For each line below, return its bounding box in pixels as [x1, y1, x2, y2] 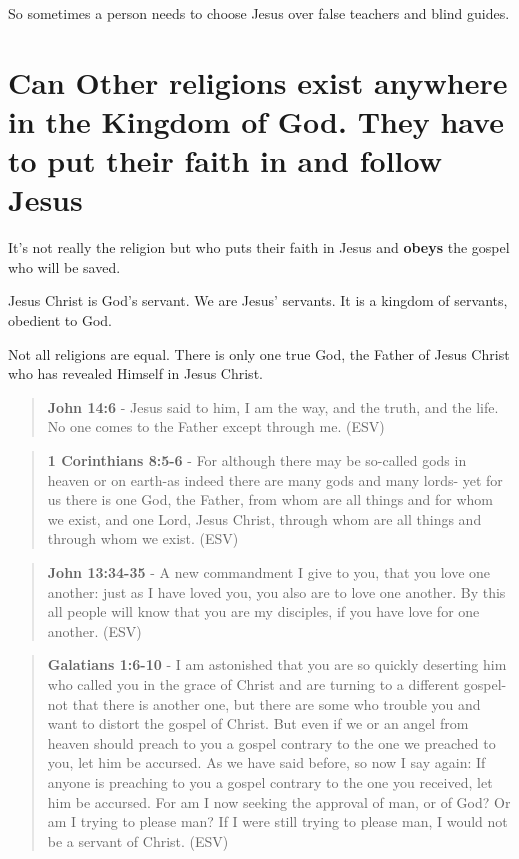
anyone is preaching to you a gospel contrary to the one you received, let [47, 771, 493, 792]
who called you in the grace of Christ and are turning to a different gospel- [47, 673, 507, 694]
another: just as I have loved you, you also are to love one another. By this [47, 581, 506, 602]
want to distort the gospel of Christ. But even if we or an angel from [47, 713, 469, 734]
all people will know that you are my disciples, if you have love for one [47, 601, 480, 622]
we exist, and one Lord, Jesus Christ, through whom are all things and [47, 508, 482, 529]
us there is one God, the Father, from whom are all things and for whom [47, 489, 494, 510]
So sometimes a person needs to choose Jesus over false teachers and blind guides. [8, 3, 510, 23]
